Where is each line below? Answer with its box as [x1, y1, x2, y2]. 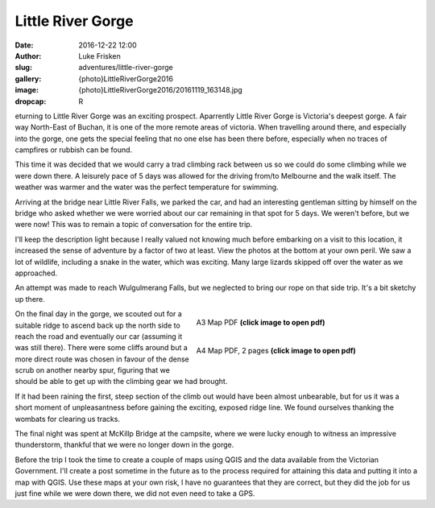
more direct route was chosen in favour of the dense [14, 354, 189, 364]
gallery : [14, 73, 42, 84]
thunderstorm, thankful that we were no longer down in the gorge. [14, 440, 234, 450]
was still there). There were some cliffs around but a [14, 343, 188, 353]
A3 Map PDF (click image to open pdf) [196, 317, 325, 327]
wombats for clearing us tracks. [14, 414, 121, 423]
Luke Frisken [78, 51, 121, 60]
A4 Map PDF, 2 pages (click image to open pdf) [196, 345, 356, 355]
